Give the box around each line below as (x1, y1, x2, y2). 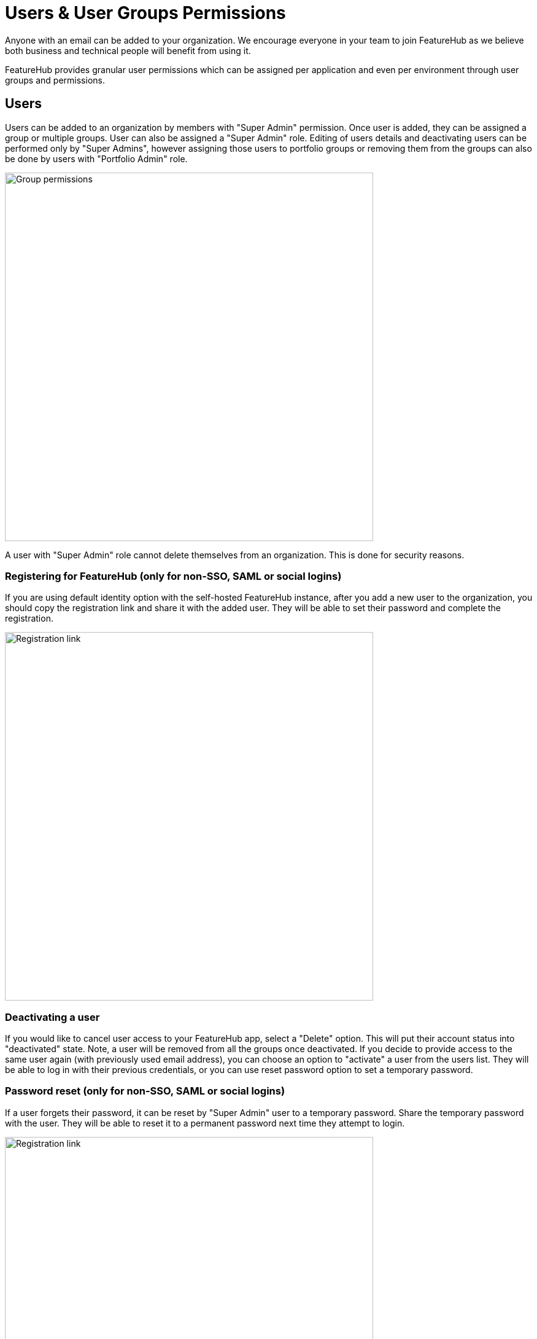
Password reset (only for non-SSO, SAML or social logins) (5, 1085, 285, 1098)
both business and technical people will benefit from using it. (5, 45, 251, 56)
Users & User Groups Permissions (5, 2, 286, 23)
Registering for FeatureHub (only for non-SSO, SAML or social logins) (5, 569, 342, 582)
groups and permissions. (5, 74, 105, 85)
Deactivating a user (5, 1010, 100, 1023)
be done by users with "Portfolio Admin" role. (5, 153, 188, 164)
